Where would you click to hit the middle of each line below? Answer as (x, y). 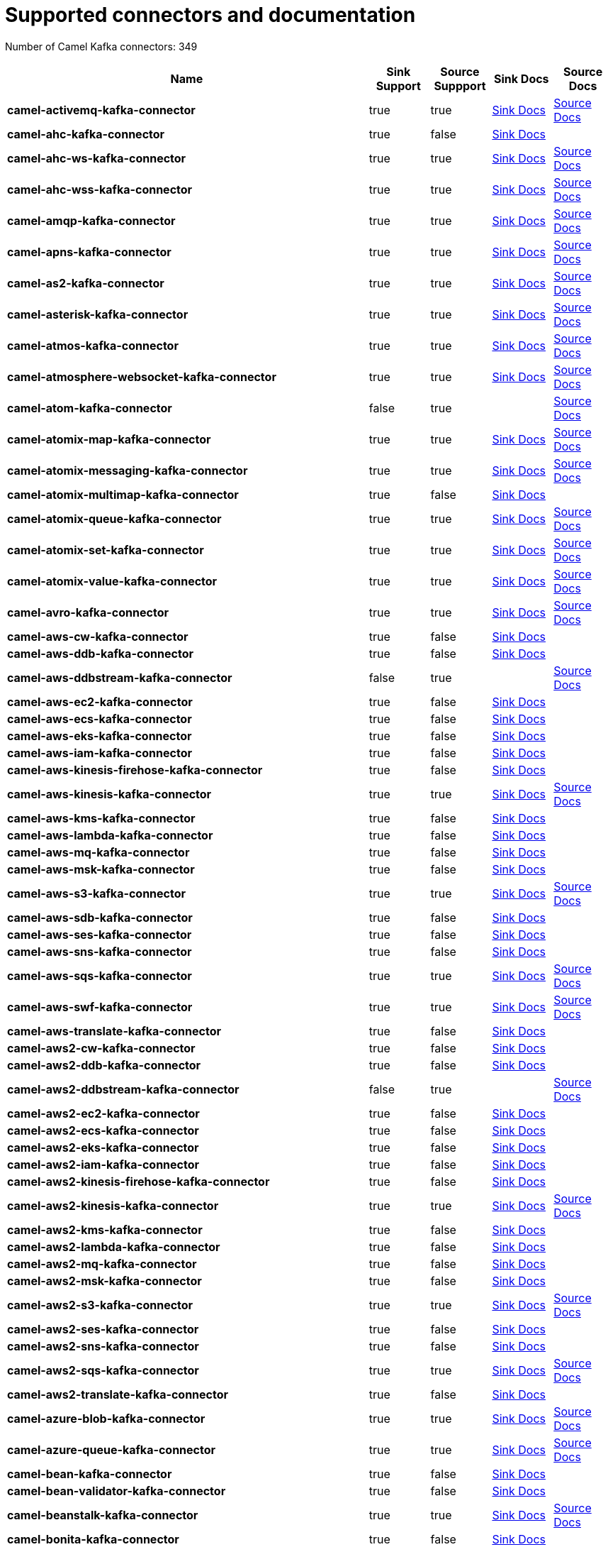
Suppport (460, 86)
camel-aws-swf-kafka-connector (100, 1007)
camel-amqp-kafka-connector (91, 220)
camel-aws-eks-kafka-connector (100, 736)
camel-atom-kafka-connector (90, 408)
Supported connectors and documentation (210, 15)
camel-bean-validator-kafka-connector (117, 1491)
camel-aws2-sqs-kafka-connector (103, 1370)
